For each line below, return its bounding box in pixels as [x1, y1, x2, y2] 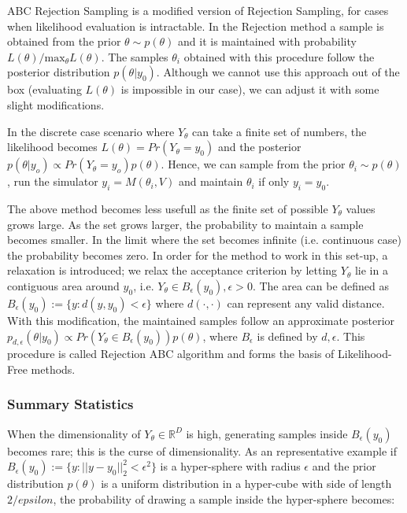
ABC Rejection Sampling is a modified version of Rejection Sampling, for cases [7, 2, 389, 18]
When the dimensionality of [7, 425, 141, 441]
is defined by [257, 327, 318, 344]
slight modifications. [7, 96, 105, 113]
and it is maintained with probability [178, 33, 357, 50]
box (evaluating [7, 81, 82, 98]
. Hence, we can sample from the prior [161, 156, 346, 172]
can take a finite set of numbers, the [192, 123, 367, 139]
